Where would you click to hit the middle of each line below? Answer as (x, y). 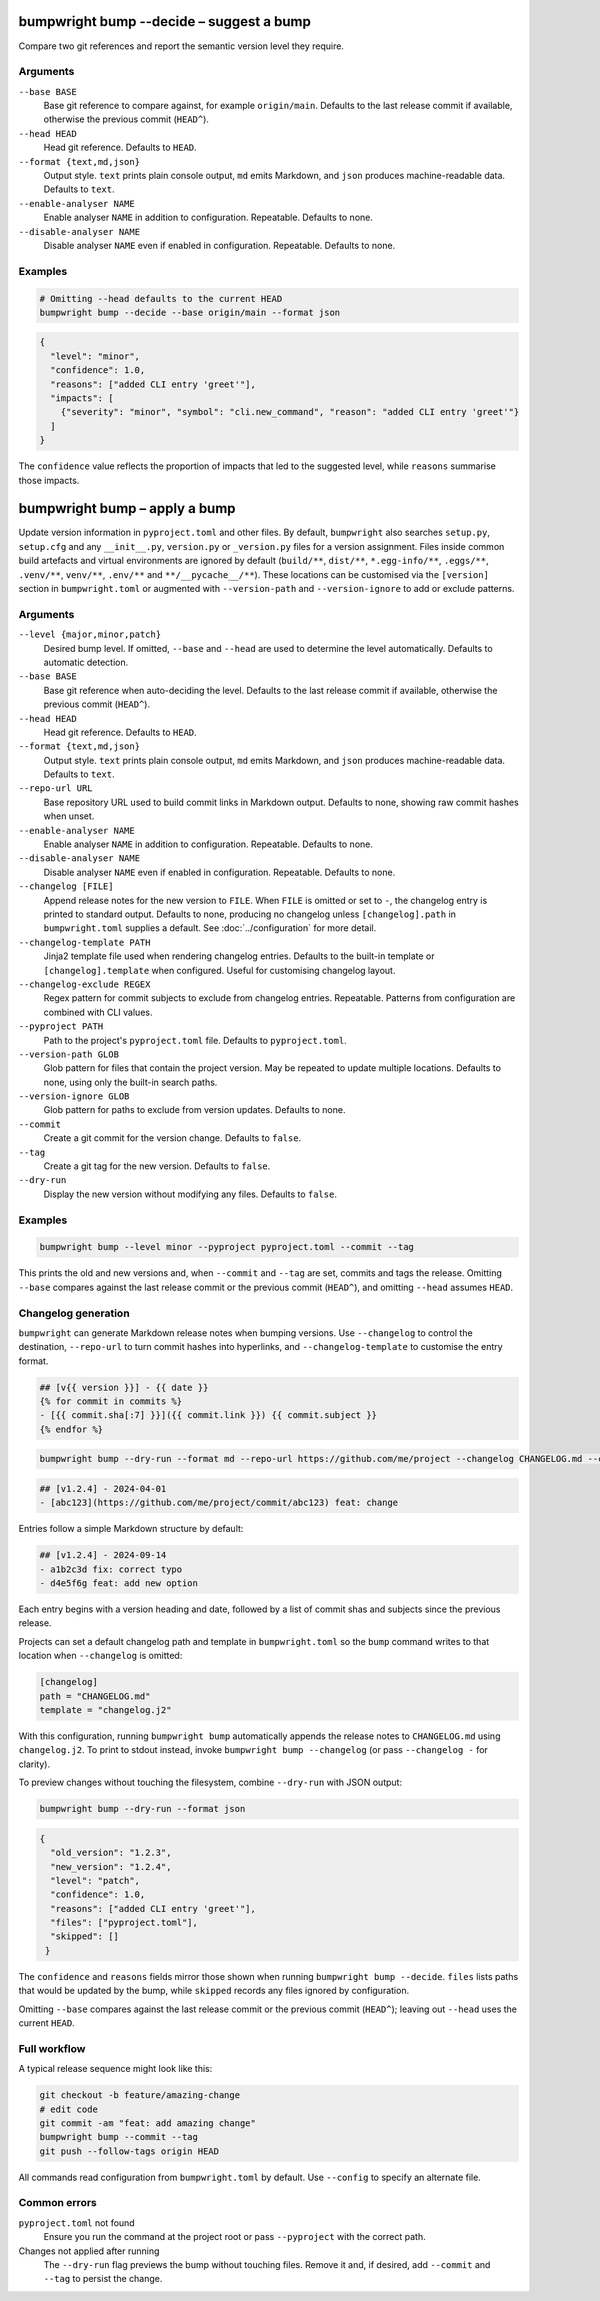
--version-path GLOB (69, 1054)
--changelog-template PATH (84, 942)
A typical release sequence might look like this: (115, 2069)
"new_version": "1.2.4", (111, 1866)
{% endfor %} (71, 1429)
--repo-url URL (56, 788)
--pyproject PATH (61, 1026)
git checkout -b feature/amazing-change (139, 2095)
